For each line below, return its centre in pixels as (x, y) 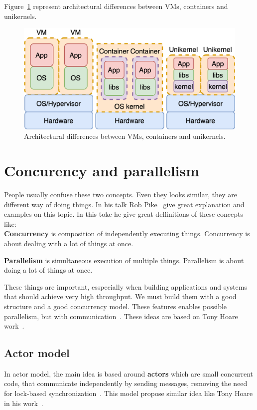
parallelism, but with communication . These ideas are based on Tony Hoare (121, 316)
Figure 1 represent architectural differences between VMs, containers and (116, 6)
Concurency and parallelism (102, 171)
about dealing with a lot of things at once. (69, 243)
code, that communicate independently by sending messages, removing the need (126, 383)
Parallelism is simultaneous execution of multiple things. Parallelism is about (124, 260)
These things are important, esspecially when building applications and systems (126, 286)
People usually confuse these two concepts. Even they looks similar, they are (121, 194)
